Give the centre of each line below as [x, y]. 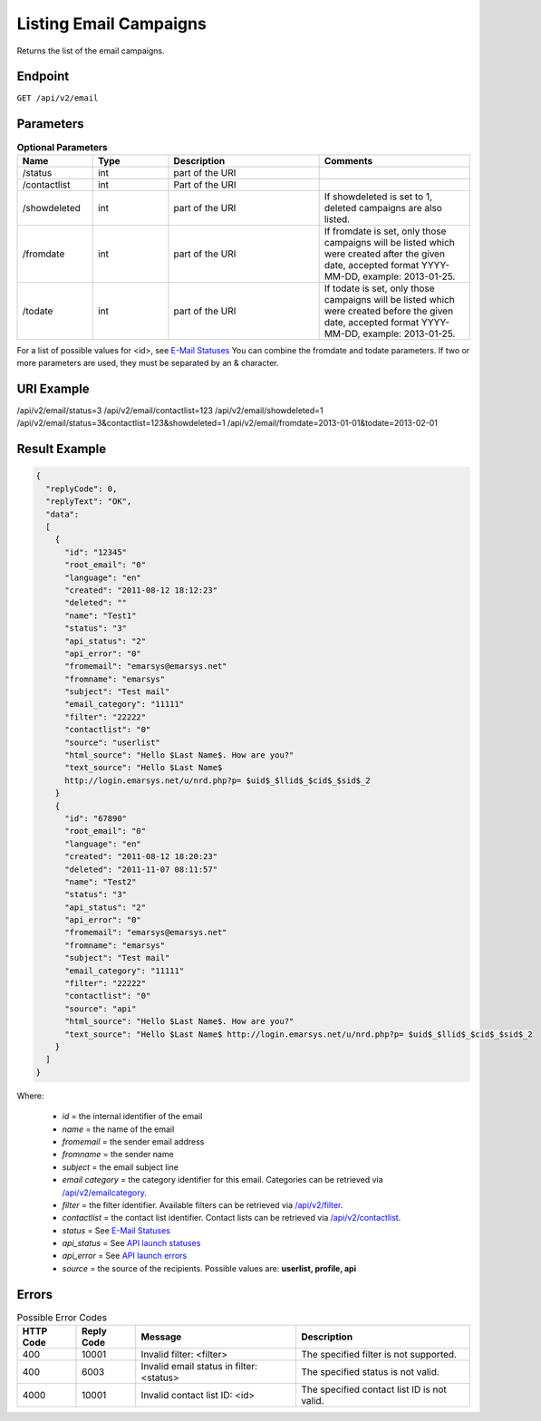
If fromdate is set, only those [385, 231]
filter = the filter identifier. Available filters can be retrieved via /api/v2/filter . [203, 1204]
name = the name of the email [118, 1129]
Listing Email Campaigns [112, 24]
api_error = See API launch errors [125, 1256]
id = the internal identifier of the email [132, 1116]
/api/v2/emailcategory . [104, 1193]
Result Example [62, 449]
